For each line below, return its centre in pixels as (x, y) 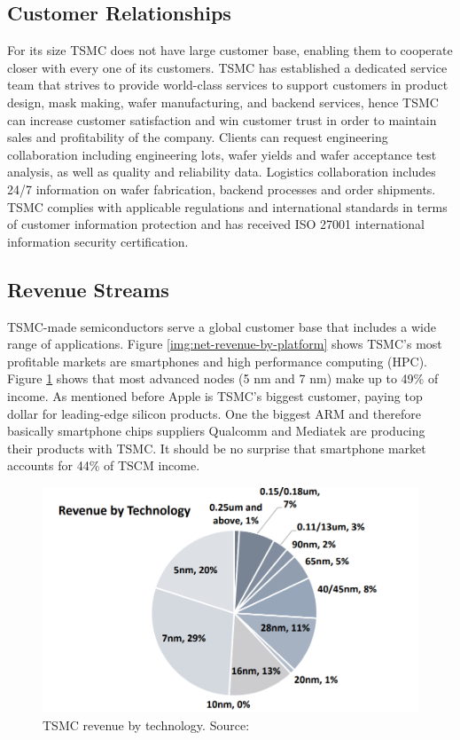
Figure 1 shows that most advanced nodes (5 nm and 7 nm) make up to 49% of (223, 378)
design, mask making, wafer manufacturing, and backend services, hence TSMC (223, 102)
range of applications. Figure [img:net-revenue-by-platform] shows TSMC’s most (225, 344)
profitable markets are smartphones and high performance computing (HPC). (217, 361)
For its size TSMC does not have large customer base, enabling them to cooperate (230, 50)
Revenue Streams (88, 289)
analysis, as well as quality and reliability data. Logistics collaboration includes (222, 172)
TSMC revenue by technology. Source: (146, 724)
